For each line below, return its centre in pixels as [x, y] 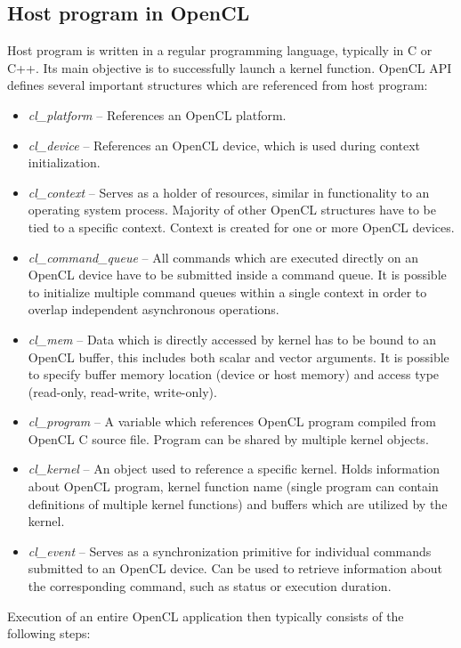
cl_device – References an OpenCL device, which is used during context [224, 145]
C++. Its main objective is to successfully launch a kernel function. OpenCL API [230, 67]
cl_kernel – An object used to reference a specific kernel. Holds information [234, 469]
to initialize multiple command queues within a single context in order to [227, 292]
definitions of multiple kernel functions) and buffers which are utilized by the [238, 503]
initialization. [64, 162]
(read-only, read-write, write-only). [122, 391]
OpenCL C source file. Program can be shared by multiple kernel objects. [228, 438]
